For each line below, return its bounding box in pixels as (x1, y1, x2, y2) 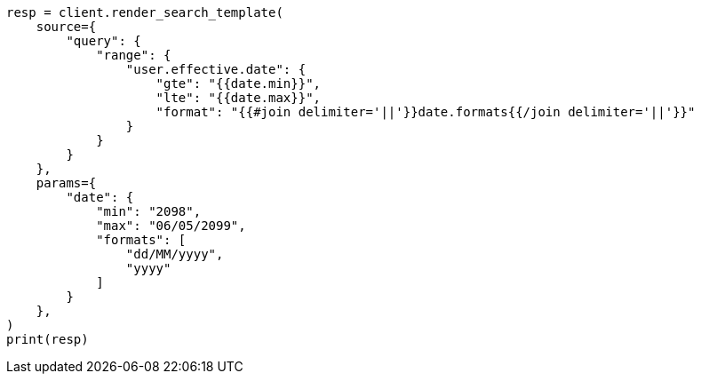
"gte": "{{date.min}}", (155, 76, 322, 91)
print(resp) (6, 332, 89, 346)
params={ (36, 176, 97, 190)
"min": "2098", (96, 204, 202, 218)
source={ (36, 20, 97, 34)
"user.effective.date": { (125, 62, 307, 76)
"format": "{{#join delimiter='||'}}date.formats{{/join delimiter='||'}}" (155, 105, 696, 119)
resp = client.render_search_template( (6, 5, 283, 20)
